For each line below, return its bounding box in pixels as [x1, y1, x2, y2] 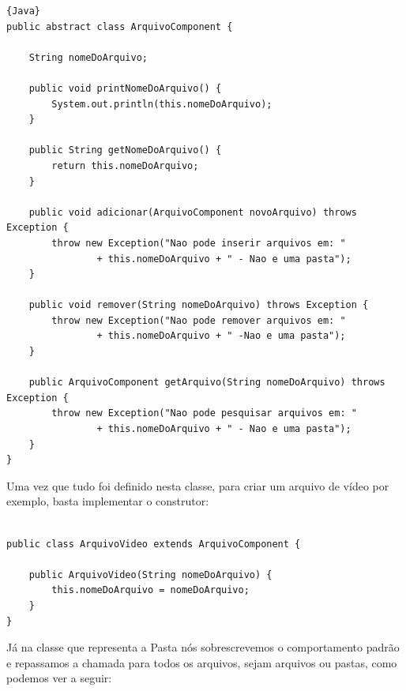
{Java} [6, 6, 40, 17]
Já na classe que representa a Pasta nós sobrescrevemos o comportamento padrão [6, 639, 400, 655]
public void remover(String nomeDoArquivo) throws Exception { [28, 299, 369, 311]
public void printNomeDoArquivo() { [28, 82, 222, 94]
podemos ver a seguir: [6, 670, 112, 686]
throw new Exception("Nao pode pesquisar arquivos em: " [51, 407, 357, 419]
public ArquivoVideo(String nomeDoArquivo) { [28, 569, 273, 580]
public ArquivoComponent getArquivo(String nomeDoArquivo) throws [28, 377, 385, 389]
